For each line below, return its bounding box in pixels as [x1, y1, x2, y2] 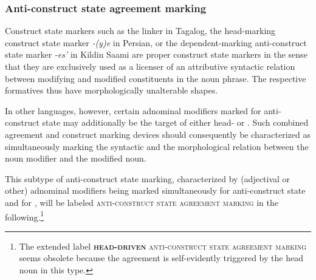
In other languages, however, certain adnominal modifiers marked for [5, 104, 261, 117]
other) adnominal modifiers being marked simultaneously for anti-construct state [5, 184, 306, 197]
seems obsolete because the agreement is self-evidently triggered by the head [19, 251, 303, 264]
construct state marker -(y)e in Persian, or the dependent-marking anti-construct [5, 36, 307, 49]
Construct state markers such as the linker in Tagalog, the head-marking [5, 24, 276, 37]
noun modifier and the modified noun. [5, 152, 146, 165]
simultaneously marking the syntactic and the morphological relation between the [5, 140, 309, 152]
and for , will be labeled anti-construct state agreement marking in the [5, 196, 278, 208]
